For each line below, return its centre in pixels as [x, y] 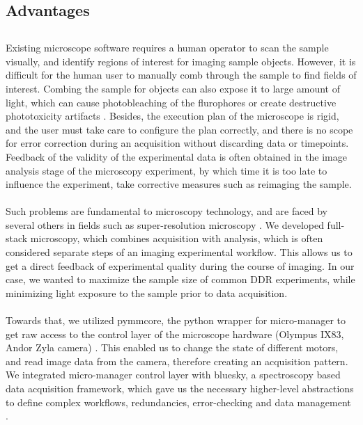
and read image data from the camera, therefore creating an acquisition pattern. [177, 361]
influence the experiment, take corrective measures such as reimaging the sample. [179, 184]
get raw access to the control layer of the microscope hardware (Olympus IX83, [175, 334]
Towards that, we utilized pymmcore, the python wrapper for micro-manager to [176, 320]
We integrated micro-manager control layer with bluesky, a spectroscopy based [173, 375]
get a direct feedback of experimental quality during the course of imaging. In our [180, 265]
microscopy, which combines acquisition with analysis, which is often [177, 238]
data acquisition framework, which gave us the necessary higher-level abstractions [180, 388]
